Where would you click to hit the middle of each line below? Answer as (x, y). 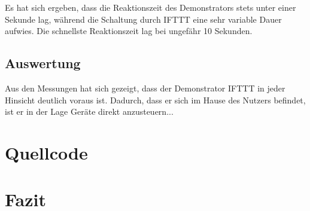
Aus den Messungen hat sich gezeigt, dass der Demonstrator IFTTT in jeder (145, 88)
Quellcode (46, 152)
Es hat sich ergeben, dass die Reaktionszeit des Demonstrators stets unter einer (151, 7)
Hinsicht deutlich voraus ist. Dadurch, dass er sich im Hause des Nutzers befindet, (155, 100)
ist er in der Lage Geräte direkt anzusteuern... (89, 111)
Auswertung (43, 63)
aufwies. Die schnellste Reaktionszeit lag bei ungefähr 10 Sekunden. (129, 31)
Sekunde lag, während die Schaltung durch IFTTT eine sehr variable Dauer (143, 19)
